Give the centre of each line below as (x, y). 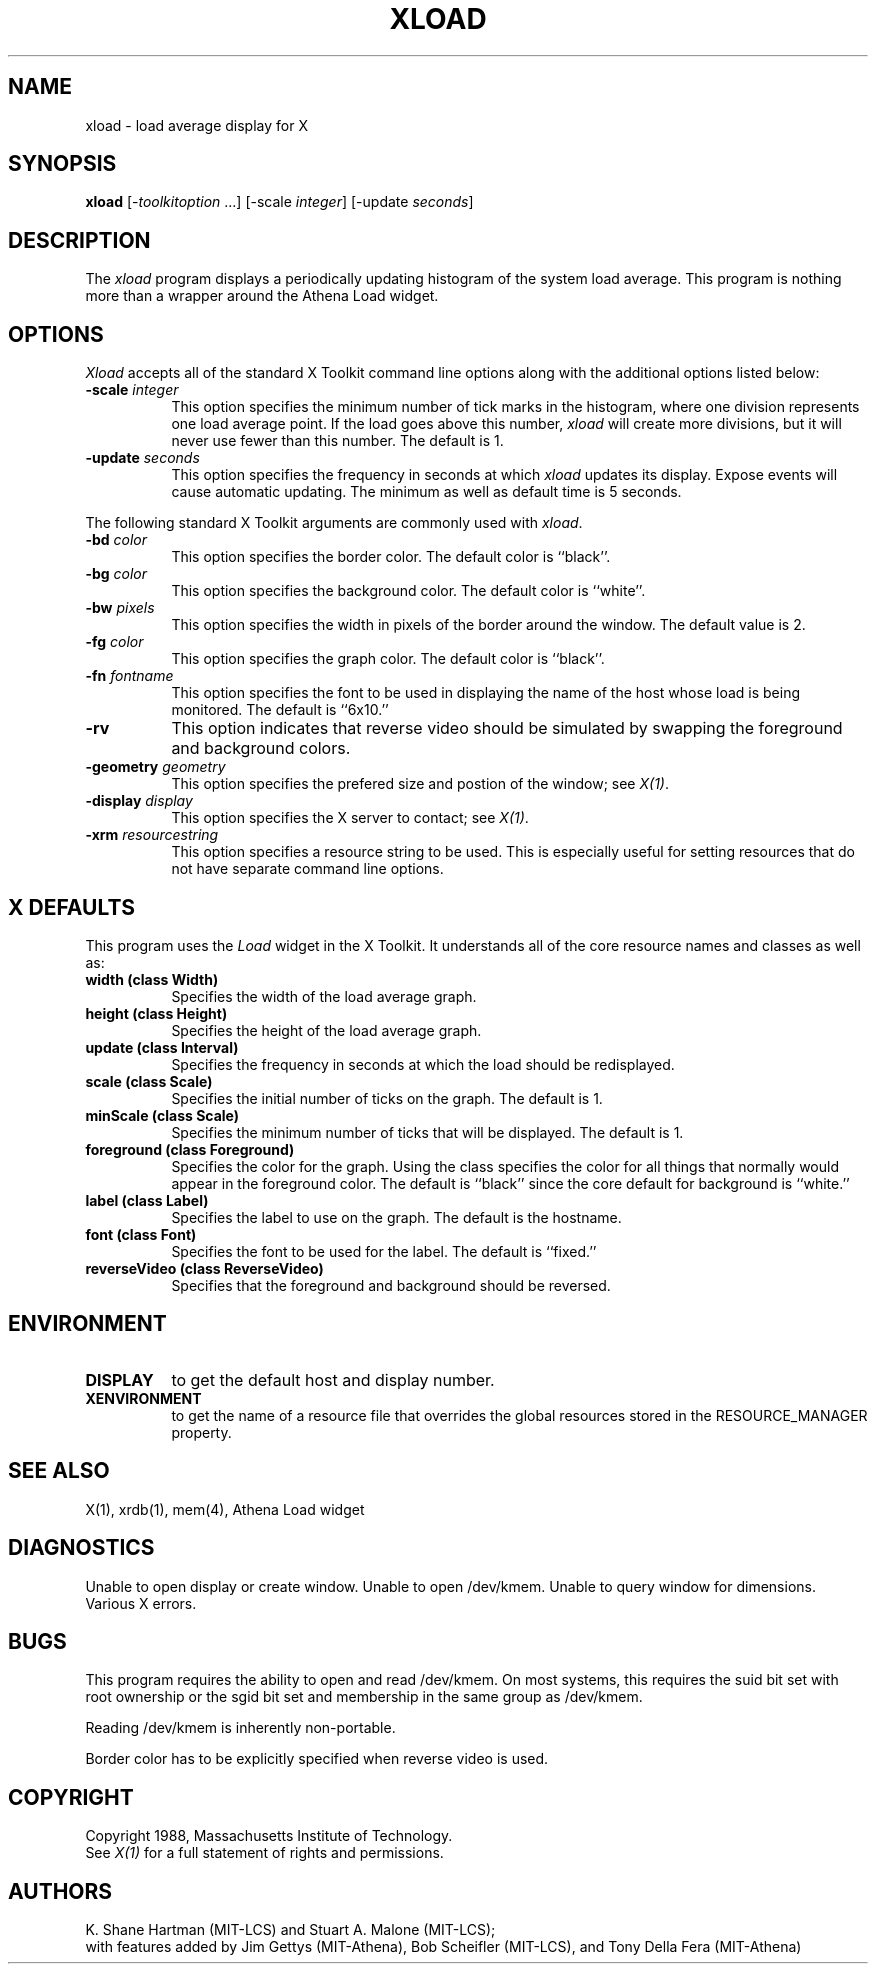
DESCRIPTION (79, 240)
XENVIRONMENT (143, 1398)
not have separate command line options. (307, 869)
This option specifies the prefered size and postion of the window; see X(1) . (420, 784)
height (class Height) (156, 1013)
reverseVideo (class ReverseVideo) (204, 1268)
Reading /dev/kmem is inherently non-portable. (240, 1728)
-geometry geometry (155, 767)
